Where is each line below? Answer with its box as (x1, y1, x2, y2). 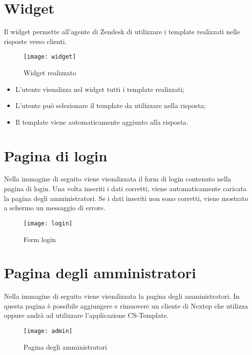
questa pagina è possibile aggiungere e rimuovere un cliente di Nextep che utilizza (4, 300, 248, 311)
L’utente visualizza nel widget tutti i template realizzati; (15, 84, 185, 94)
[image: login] (23, 220, 73, 227)
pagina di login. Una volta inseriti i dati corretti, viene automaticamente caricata (4, 183, 247, 194)
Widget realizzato (23, 67, 76, 77)
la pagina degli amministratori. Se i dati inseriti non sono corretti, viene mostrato (4, 193, 249, 203)
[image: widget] (23, 53, 76, 61)
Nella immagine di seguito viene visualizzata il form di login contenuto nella (4, 174, 231, 184)
